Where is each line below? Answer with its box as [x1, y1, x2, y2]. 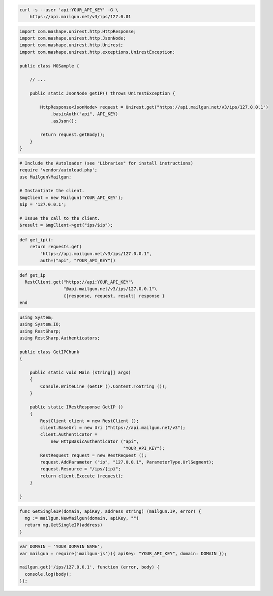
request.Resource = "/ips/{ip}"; [40, 466, 121, 472]
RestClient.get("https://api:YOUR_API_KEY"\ [25, 279, 134, 285]
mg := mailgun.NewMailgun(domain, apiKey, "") [25, 515, 139, 521]
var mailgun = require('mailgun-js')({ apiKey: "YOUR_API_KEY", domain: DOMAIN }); [19, 551, 227, 556]
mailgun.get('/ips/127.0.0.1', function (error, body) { [19, 564, 160, 570]
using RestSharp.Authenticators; [19, 335, 100, 341]
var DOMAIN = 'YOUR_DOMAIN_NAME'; [19, 544, 103, 549]
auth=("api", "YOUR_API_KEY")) [40, 258, 116, 264]
